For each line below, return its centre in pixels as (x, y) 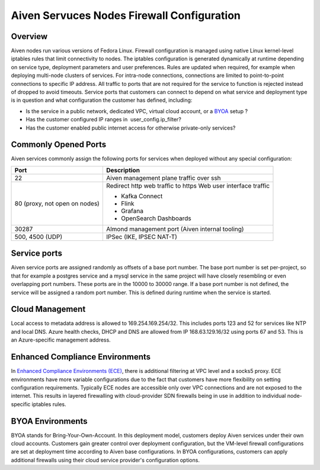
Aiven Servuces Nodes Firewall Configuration (126, 15)
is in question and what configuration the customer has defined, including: (102, 100)
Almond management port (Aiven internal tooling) (175, 229)
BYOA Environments (49, 421)
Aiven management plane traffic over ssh (164, 178)
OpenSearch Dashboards (156, 218)
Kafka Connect (142, 196)
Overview (29, 36)
